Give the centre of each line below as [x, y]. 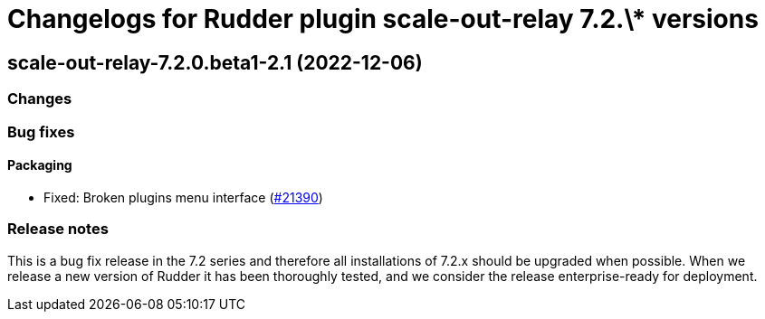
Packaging [40, 165]
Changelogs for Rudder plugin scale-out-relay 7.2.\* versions [383, 19]
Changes [40, 99]
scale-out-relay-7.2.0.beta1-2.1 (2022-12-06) [215, 62]
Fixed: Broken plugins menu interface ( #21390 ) [183, 197]
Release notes [58, 229]
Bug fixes [41, 131]
